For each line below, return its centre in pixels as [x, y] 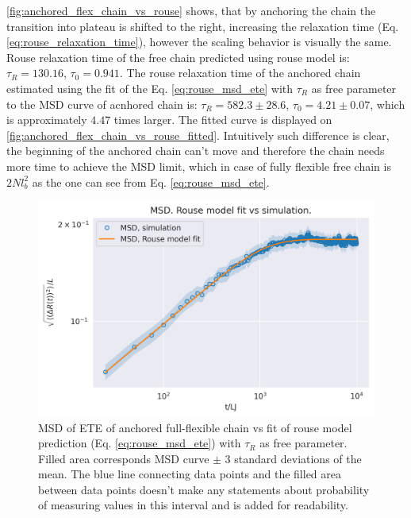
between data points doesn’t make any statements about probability [204, 489]
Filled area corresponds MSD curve [124, 458]
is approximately [47, 120]
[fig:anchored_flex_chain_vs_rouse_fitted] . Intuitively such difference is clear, [198, 135]
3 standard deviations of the [293, 458]
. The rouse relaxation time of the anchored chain [240, 73]
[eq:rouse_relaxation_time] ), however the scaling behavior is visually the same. [199, 42]
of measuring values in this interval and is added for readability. [193, 505]
